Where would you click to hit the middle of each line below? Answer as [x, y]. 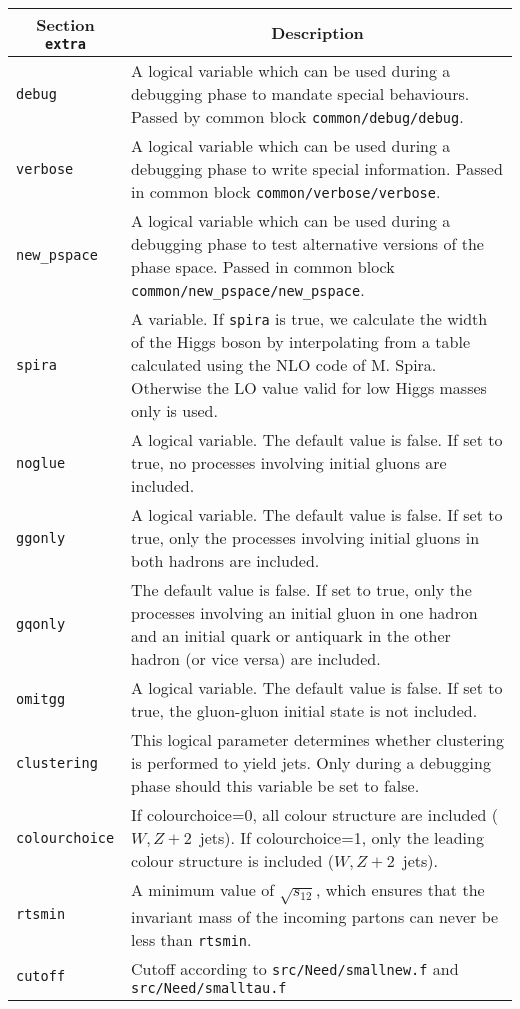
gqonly [41, 624]
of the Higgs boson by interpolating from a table [301, 341]
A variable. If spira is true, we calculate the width [309, 318]
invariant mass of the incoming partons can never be [315, 916]
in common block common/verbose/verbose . [286, 191]
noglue [41, 462]
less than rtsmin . [191, 939]
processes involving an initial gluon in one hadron [304, 612]
